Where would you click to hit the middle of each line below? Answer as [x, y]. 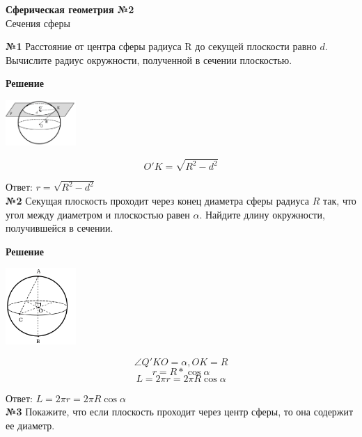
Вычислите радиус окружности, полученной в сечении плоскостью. [149, 59]
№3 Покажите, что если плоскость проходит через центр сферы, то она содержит [180, 412]
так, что [340, 201]
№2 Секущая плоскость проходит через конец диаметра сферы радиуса [158, 201]
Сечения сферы [38, 23]
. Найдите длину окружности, [262, 214]
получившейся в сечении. [60, 228]
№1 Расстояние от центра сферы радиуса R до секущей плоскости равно [161, 46]
